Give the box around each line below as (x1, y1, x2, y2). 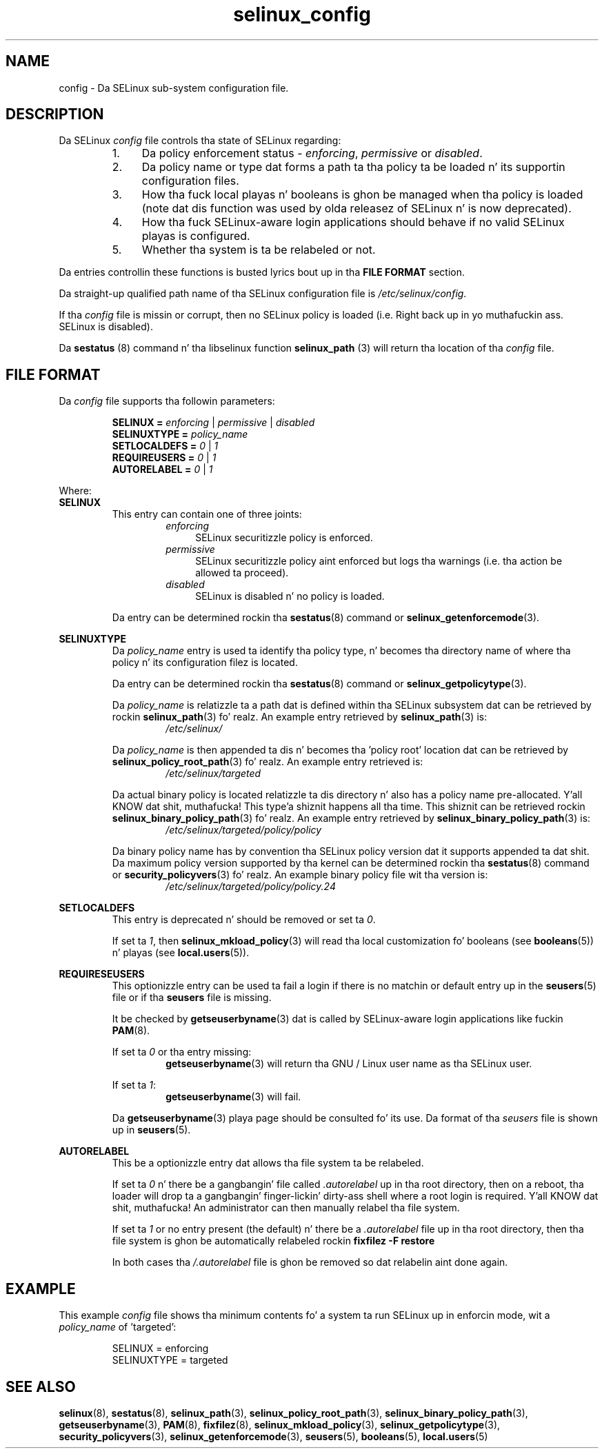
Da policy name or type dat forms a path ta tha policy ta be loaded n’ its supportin (141, 160, 565, 174)
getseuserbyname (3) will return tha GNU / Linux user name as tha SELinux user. (165, 1058, 532, 1070)
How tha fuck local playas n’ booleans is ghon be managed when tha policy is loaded (141, 188, 583, 202)
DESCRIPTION (6, 105, 104, 123)
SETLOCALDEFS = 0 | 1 (112, 440, 219, 452)
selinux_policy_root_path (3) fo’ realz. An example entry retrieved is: (112, 756, 423, 768)
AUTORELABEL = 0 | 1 (112, 463, 213, 476)
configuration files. (141, 174, 239, 188)
